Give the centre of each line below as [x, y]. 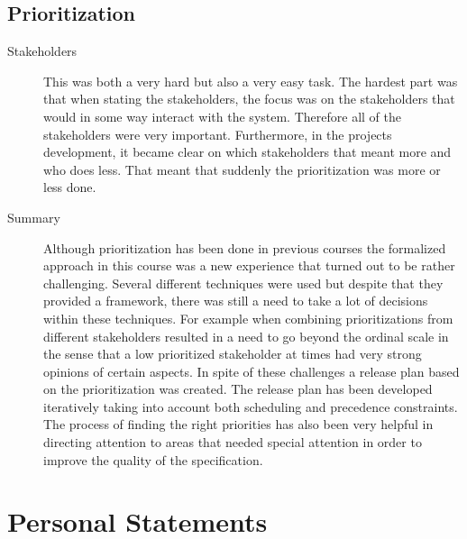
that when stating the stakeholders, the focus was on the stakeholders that [249, 99]
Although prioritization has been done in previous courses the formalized [245, 247]
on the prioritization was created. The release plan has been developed [238, 389]
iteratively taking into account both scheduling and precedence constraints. [251, 406]
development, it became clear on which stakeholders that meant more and [247, 152]
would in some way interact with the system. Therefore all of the [222, 116]
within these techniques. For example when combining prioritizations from [248, 318]
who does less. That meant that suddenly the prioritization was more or [242, 169]
